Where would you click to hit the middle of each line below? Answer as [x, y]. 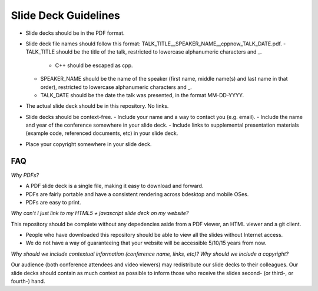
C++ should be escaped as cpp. [94, 65]
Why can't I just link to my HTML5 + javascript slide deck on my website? [100, 213]
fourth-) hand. [28, 281]
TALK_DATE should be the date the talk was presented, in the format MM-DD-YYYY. [142, 95]
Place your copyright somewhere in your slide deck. [89, 144]
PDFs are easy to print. [54, 202]
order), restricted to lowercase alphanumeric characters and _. [116, 87]
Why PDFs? [25, 175]
